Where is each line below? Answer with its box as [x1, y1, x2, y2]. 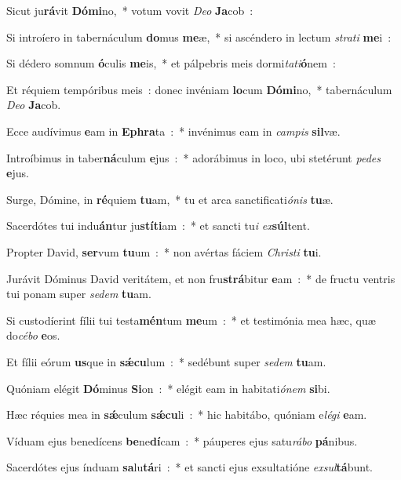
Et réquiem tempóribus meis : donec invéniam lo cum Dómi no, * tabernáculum [6, 81, 392, 97]
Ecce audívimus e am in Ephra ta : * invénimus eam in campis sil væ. [6, 122, 341, 139]
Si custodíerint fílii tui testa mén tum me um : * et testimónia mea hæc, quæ [6, 311, 376, 328]
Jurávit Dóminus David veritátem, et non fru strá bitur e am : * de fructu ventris [6, 270, 396, 286]
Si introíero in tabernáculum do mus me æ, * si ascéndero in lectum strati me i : [6, 28, 392, 45]
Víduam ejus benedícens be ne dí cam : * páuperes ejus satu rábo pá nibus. [6, 432, 358, 449]
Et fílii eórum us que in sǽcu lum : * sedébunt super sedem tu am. [6, 353, 326, 369]
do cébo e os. [6, 327, 60, 344]
